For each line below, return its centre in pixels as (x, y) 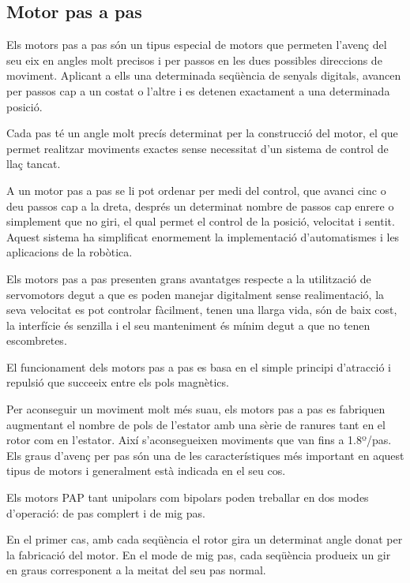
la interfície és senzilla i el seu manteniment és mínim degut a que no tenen (188, 325)
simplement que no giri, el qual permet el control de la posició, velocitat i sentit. (201, 221)
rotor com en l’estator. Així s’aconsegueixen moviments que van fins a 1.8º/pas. (199, 440)
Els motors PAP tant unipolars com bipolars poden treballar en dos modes (188, 497)
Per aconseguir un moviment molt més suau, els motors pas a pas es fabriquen (196, 409)
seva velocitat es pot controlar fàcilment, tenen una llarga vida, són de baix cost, (202, 310)
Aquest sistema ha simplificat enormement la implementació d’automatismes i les (203, 236)
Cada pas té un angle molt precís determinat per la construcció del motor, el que (202, 133)
